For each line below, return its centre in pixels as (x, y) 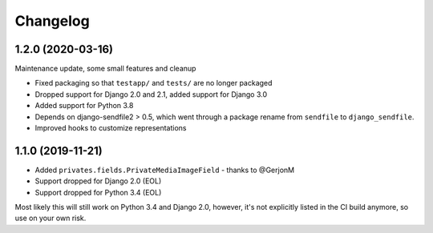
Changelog (52, 21)
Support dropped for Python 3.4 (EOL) (98, 192)
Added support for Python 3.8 (84, 106)
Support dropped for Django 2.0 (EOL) (98, 181)
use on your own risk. (51, 218)
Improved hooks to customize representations (111, 128)
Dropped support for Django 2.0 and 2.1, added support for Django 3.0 (151, 94)
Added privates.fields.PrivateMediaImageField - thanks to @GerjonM (165, 170)
